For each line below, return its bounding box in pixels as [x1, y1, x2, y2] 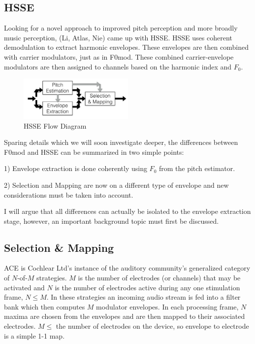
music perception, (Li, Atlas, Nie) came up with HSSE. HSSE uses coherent [4, 32, 232, 42]
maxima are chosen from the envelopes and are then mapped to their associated [4, 311, 245, 321]
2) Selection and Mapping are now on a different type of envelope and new [4, 179, 229, 190]
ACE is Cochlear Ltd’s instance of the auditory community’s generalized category [4, 263, 251, 273]
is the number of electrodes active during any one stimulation [55, 282, 240, 292]
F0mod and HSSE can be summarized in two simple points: [4, 146, 184, 157]
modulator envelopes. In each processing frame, [96, 301, 239, 311]
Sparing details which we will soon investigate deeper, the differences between [4, 137, 238, 147]
